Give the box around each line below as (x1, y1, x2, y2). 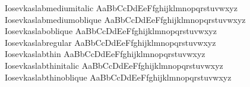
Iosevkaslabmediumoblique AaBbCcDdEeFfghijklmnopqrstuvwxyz (5, 13, 246, 25)
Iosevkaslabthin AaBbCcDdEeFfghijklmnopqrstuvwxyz (5, 48, 205, 60)
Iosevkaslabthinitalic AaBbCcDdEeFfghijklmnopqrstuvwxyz (5, 59, 223, 71)
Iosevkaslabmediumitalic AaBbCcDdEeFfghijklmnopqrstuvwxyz (5, 2, 238, 14)
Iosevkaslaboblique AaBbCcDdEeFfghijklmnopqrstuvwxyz (5, 25, 217, 37)
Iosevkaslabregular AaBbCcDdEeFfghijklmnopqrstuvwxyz (5, 36, 216, 48)
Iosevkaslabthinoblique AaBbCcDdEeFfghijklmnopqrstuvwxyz (5, 71, 232, 83)
